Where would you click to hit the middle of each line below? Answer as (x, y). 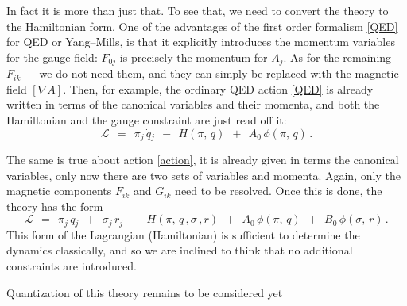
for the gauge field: (52, 57)
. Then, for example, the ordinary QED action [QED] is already (218, 88)
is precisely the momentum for (194, 57)
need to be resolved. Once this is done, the (279, 191)
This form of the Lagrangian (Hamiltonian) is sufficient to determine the (183, 234)
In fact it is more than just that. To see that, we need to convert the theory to (198, 10)
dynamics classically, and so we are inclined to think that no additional (180, 250)
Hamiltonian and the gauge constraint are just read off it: (147, 120)
